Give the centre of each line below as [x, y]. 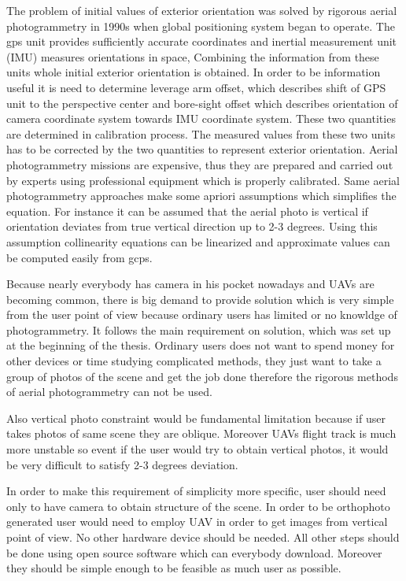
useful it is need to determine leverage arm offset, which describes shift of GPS [196, 87]
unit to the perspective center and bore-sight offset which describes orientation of [202, 103]
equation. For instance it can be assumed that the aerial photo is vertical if [187, 211]
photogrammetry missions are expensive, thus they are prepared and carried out [200, 164]
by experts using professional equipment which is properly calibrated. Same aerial [203, 180]
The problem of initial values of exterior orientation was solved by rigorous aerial [202, 10]
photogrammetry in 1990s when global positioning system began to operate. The [201, 26]
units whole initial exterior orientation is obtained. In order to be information [194, 72]
